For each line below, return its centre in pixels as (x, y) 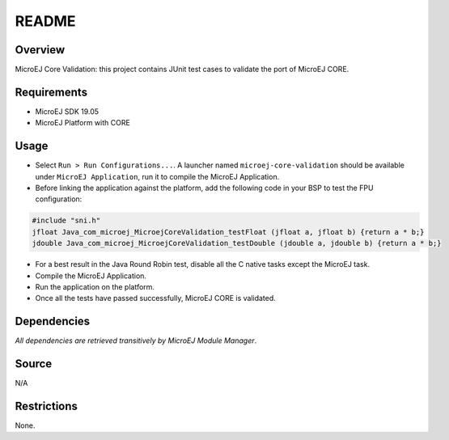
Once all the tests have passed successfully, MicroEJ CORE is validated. (156, 298)
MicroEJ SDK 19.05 (67, 111)
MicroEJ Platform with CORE (83, 123)
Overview (40, 50)
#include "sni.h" (66, 221)
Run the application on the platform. (95, 286)
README (45, 21)
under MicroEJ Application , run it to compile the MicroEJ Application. (157, 176)
